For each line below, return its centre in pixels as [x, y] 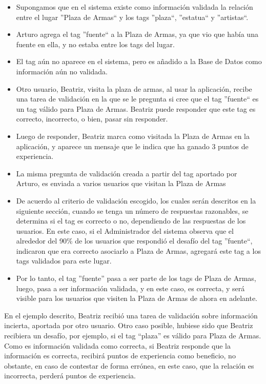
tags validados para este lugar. [64, 261]
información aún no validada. [62, 71]
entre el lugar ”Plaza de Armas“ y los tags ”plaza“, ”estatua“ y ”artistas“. [132, 17]
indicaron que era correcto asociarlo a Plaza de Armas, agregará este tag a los [138, 250]
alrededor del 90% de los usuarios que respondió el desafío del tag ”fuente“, [134, 241]
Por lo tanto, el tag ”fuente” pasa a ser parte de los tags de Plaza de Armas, [136, 278]
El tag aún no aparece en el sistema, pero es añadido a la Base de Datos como [139, 61]
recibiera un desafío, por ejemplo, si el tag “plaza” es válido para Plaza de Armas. [133, 336]
